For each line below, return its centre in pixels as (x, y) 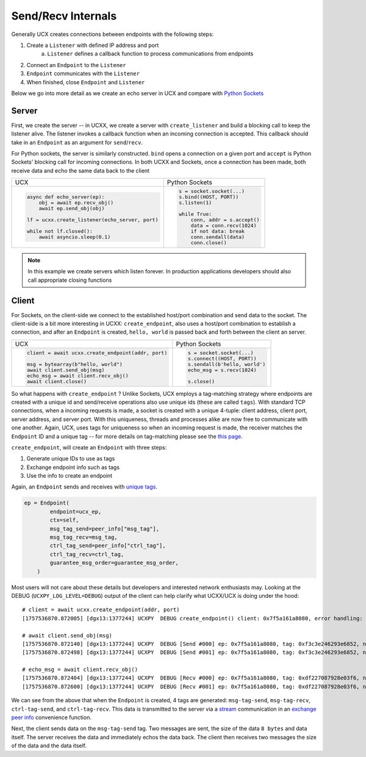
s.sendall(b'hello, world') (227, 364)
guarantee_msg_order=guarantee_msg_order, (114, 563)
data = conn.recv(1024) (224, 226)
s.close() (201, 381)
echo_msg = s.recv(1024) (222, 370)
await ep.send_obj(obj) (72, 208)
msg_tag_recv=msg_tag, (84, 537)
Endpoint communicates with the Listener (83, 74)
